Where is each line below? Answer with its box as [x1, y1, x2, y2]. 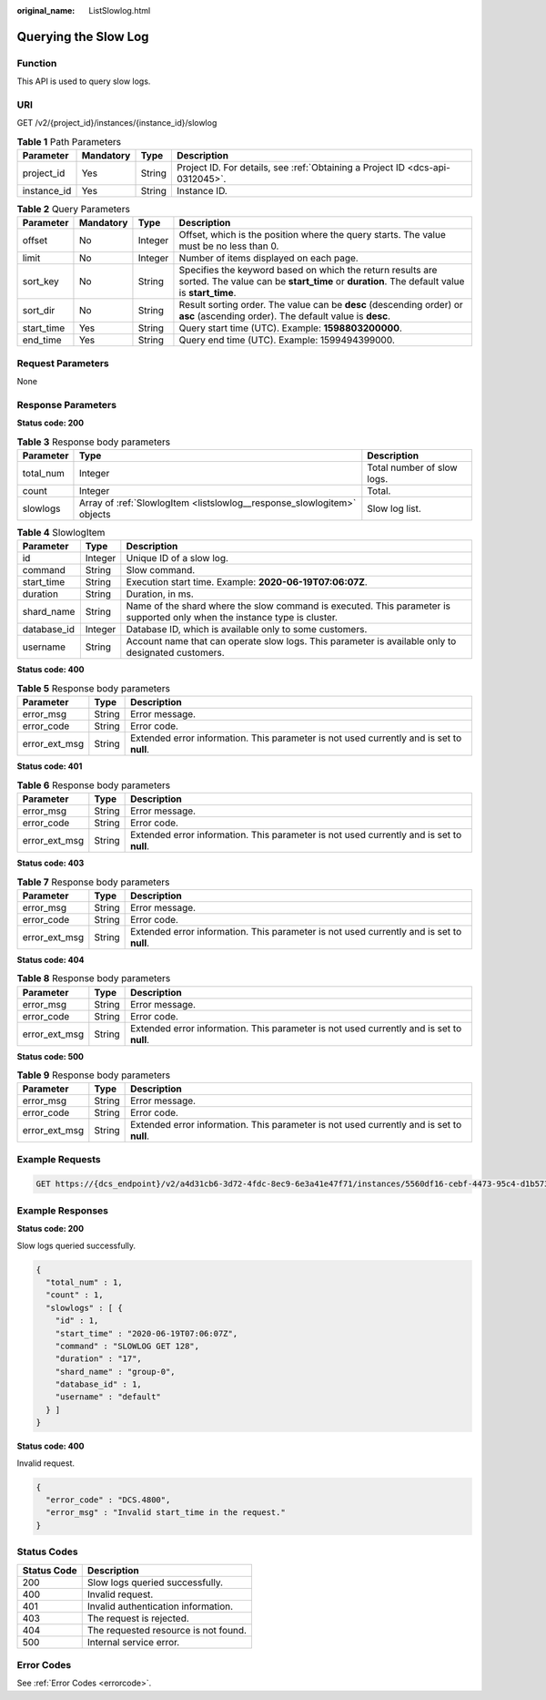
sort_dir [22, 304, 56, 317]
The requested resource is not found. [86, 1623, 248, 1636]
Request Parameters [16, 356, 109, 369]
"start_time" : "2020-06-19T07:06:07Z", [55, 1328, 238, 1338]
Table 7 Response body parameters [16, 876, 170, 888]
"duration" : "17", [55, 1354, 143, 1364]
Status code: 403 [16, 857, 85, 868]
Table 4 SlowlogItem [16, 527, 106, 539]
